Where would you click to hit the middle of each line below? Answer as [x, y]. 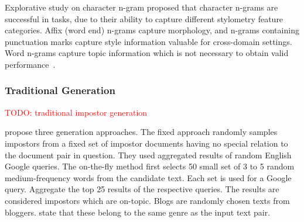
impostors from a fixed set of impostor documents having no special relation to [146, 143]
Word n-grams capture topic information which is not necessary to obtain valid [147, 53]
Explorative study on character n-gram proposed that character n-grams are [141, 7]
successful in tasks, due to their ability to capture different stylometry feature [144, 18]
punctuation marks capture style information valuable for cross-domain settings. [148, 41]
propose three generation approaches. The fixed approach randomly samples [141, 132]
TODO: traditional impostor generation [76, 112]
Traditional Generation [60, 90]
